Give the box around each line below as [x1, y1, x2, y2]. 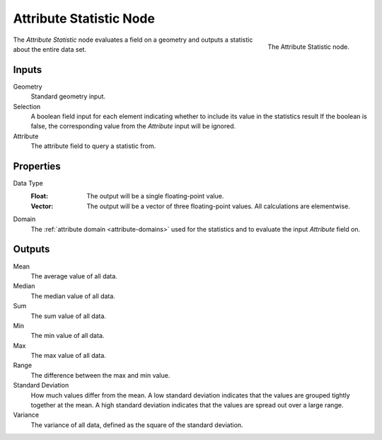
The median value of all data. [30, 291, 116, 300]
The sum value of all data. [30, 312, 106, 320]
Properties [13, 160, 61, 172]
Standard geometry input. [30, 92, 106, 101]
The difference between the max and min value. [30, 371, 170, 379]
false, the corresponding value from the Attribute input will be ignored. [30, 122, 236, 130]
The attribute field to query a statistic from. [30, 142, 156, 150]
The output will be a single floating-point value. [86, 192, 224, 201]
